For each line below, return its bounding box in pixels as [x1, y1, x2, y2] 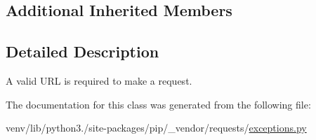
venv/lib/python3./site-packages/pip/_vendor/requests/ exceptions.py [6, 120, 307, 135]
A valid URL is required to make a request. [6, 73, 192, 87]
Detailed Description [6, 41, 159, 62]
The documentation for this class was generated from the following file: [6, 97, 311, 111]
